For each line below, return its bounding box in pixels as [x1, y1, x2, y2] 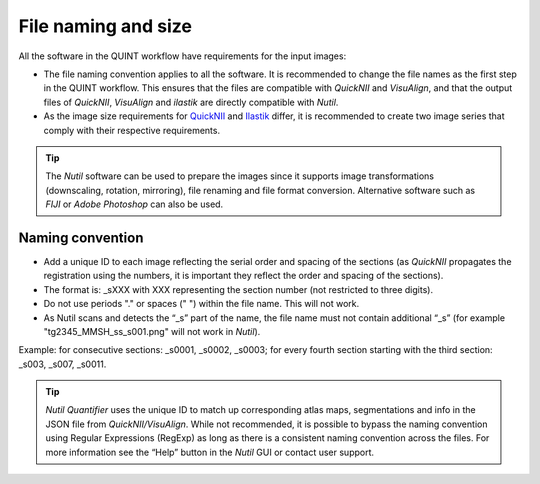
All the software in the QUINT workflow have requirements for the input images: [18, 50, 347, 62]
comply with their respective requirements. [43, 124, 220, 136]
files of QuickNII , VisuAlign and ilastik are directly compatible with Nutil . [43, 96, 339, 108]
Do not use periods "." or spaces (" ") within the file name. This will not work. [43, 298, 360, 310]
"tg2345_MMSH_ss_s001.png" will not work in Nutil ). [43, 325, 261, 337]
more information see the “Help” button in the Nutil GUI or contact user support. [45, 446, 375, 458]
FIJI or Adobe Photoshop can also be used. [45, 198, 224, 210]
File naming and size [18, 15, 192, 37]
